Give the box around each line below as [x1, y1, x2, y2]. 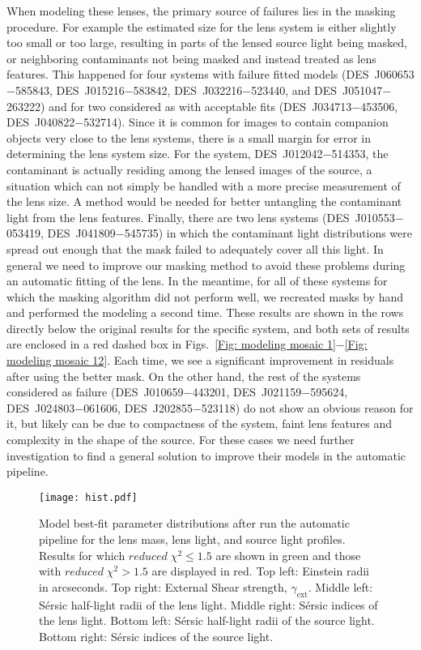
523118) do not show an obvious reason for [201, 399, 414, 416]
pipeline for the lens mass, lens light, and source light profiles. [39, 531, 346, 548]
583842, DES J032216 [133, 81, 243, 98]
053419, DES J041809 [6, 225, 116, 242]
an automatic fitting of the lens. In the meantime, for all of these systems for [6, 272, 388, 289]
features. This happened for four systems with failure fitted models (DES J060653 [6, 66, 415, 83]
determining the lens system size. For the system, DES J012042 [6, 145, 323, 162]
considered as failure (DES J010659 [6, 383, 184, 400]
